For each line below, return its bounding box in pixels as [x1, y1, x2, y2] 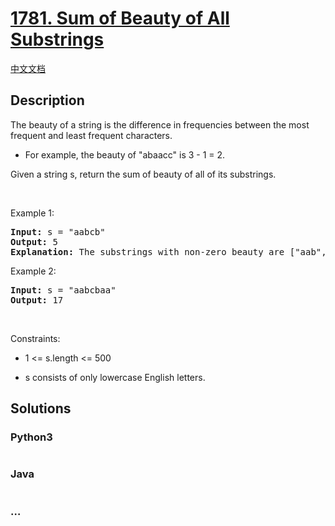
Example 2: [10, 265, 57, 277]
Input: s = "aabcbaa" [10, 284, 117, 296]
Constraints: [10, 332, 61, 344]
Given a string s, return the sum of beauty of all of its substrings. [10, 168, 277, 180]
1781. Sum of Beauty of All [10, 7, 230, 30]
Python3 [10, 430, 53, 444]
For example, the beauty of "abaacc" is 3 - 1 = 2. [24, 148, 226, 161]
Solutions [10, 400, 72, 417]
